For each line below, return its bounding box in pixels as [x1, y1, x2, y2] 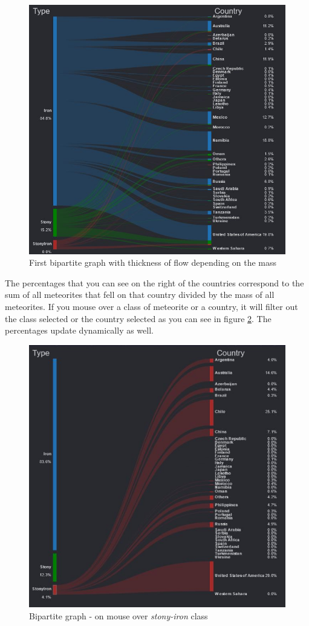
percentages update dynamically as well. [5, 324, 154, 337]
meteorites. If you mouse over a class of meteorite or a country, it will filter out [5, 300, 298, 313]
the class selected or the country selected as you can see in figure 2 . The [5, 312, 272, 325]
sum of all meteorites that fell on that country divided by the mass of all [5, 288, 275, 301]
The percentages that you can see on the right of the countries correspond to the [5, 276, 304, 289]
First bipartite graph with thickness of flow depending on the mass [29, 256, 277, 269]
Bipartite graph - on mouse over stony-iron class [29, 609, 208, 622]
